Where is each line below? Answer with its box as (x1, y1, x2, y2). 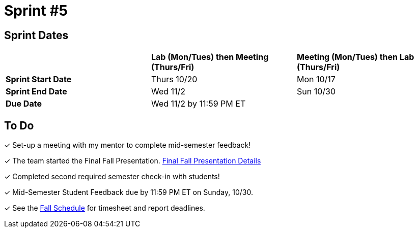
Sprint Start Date (6, 74, 72, 85)
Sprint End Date (6, 86, 67, 97)
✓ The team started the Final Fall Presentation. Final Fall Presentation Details (4, 156, 261, 165)
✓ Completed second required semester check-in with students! (4, 172, 220, 181)
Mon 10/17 (296, 74, 336, 85)
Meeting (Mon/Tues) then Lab (296, 52, 414, 62)
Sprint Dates (4, 28, 69, 42)
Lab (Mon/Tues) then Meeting (151, 52, 269, 62)
